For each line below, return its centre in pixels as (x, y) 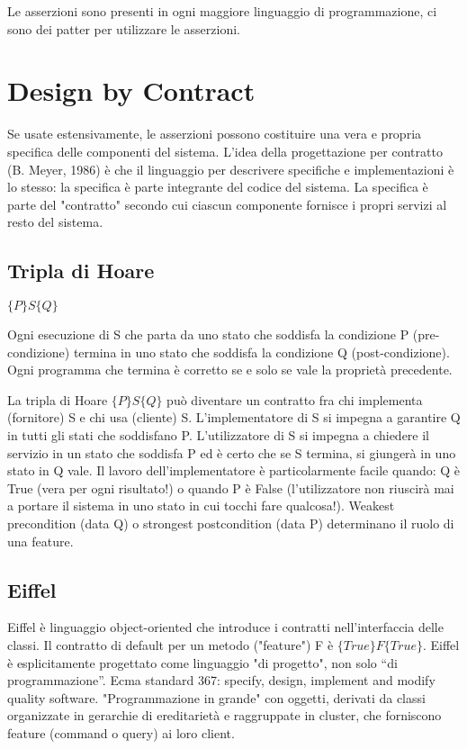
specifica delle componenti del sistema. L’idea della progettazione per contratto (225, 151)
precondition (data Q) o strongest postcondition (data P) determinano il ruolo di (231, 523)
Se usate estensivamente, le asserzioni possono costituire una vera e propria (215, 134)
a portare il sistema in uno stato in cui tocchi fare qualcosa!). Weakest (201, 505)
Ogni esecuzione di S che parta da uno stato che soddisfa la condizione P (208, 334)
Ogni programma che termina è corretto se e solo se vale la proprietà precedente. (230, 370)
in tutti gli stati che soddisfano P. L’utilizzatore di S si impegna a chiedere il (219, 435)
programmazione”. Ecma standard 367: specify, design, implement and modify (221, 680)
